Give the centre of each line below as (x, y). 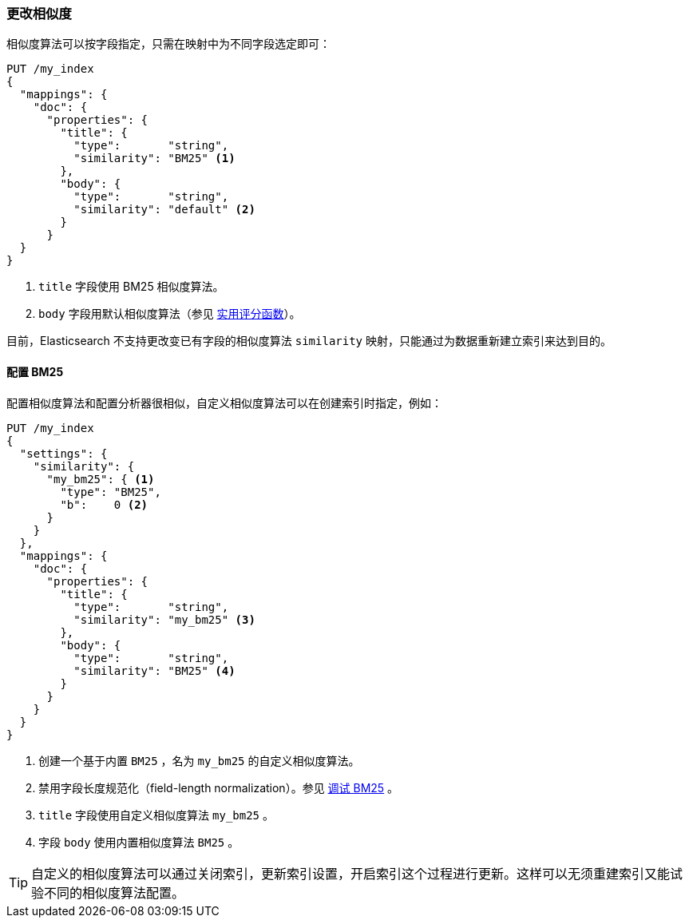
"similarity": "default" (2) (164, 210)
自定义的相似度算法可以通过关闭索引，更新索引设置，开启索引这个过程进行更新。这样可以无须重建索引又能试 (357, 873)
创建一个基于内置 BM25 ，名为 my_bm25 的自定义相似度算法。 (199, 760)
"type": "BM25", (111, 492)
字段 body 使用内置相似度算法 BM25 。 (139, 842)
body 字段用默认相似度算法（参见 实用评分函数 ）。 (170, 314)
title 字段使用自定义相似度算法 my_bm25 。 (156, 815)
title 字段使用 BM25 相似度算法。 (131, 287)
